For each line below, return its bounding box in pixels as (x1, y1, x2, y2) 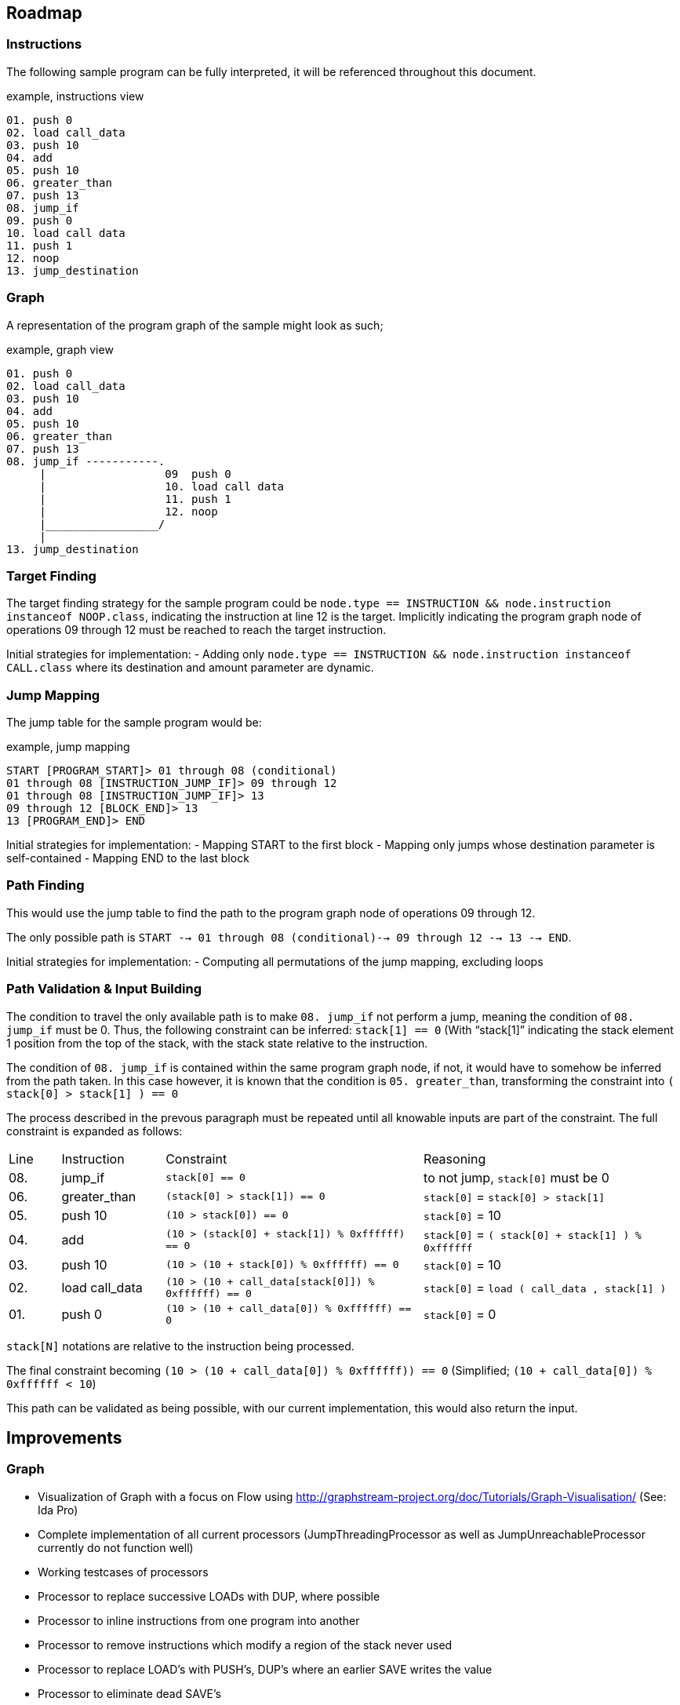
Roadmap (6, 3, 82, 23)
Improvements (6, 1427, 122, 1448)
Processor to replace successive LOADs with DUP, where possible (38, 1589, 380, 1603)
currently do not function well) (38, 1540, 194, 1554)
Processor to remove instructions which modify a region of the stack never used (38, 1638, 453, 1652)
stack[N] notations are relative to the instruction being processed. (6, 1339, 355, 1353)
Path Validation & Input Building (6, 981, 202, 997)
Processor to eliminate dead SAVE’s (38, 1686, 221, 1700)
